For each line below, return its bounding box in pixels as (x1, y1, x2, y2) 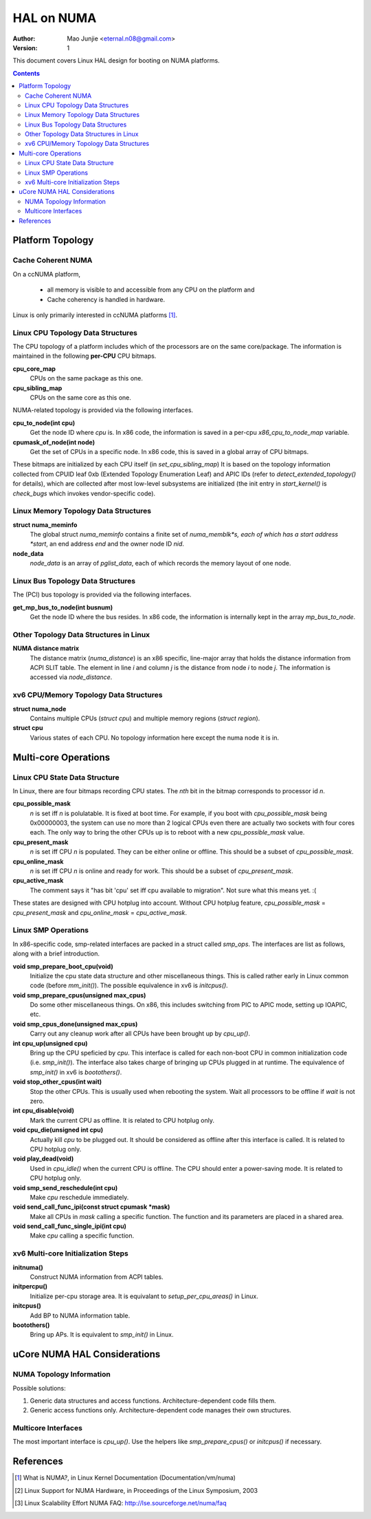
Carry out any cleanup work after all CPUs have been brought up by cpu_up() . (30, 1029, 251, 1038)
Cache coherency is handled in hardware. (47, 295, 165, 303)
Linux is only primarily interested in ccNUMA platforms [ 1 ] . (12, 310, 178, 319)
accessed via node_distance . (30, 673, 113, 681)
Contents (12, 69, 41, 77)
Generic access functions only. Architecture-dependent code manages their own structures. (30, 1406, 292, 1414)
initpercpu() (12, 1282, 48, 1291)
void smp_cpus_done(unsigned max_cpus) (12, 1020, 138, 1028)
